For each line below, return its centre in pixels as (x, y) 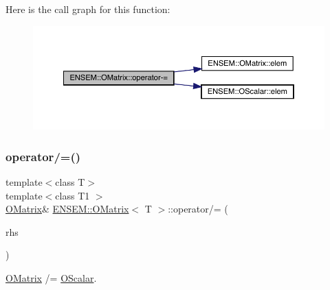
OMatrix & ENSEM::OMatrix (67, 209)
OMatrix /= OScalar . (51, 278)
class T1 (73, 195)
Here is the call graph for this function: (88, 9)
